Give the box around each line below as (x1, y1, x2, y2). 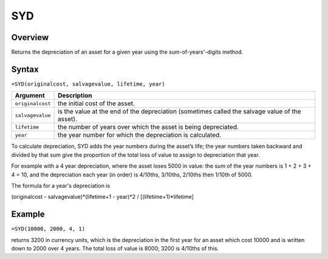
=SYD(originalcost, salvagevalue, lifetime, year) (11, 80, 165, 88)
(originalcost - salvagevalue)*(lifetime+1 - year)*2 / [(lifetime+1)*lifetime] (11, 193, 194, 201)
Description (58, 91, 92, 100)
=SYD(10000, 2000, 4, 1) (11, 226, 85, 232)
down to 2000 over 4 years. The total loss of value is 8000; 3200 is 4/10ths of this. (11, 245, 219, 252)
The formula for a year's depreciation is (11, 182, 111, 189)
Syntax (11, 64, 39, 74)
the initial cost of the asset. (58, 99, 135, 108)
